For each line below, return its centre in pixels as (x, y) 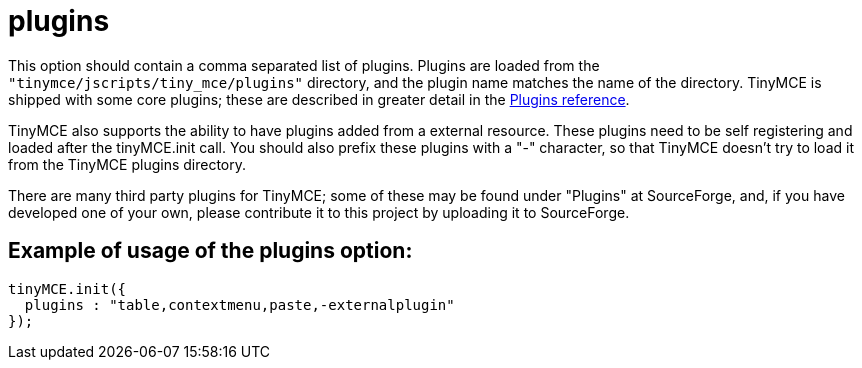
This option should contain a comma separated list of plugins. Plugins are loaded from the (304, 65)
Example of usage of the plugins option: (210, 251)
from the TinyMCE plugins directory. (127, 164)
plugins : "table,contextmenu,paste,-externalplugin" (239, 304)
